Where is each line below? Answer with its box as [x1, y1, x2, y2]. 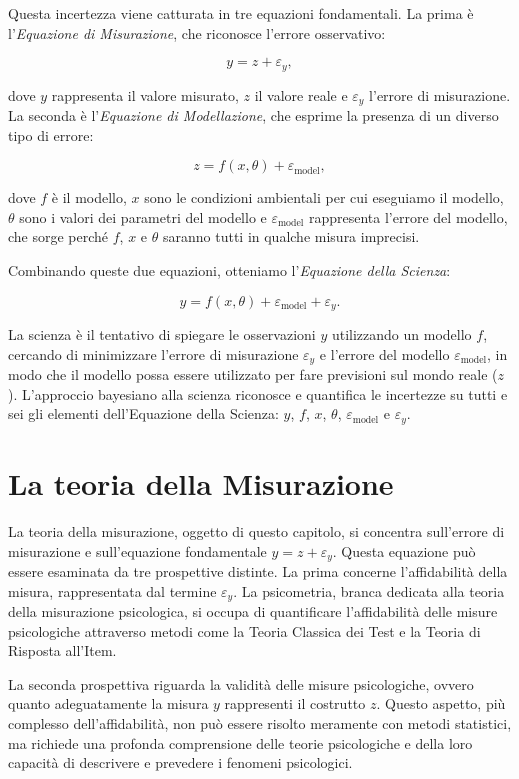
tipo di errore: [8, 124, 94, 145]
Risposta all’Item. [8, 640, 117, 661]
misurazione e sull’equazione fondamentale [8, 540, 267, 561]
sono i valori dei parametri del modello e [19, 206, 267, 227]
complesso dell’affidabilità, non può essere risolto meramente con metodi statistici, [8, 712, 512, 733]
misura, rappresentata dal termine [8, 580, 217, 601]
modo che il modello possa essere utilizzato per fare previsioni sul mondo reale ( [8, 364, 498, 385]
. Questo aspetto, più [376, 693, 506, 714]
